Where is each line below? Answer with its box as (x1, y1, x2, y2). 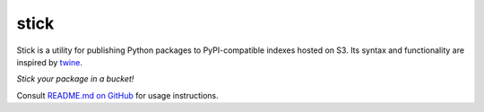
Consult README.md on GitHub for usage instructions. (16, 90, 219, 100)
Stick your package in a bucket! (16, 73, 134, 84)
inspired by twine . (16, 56, 82, 67)
